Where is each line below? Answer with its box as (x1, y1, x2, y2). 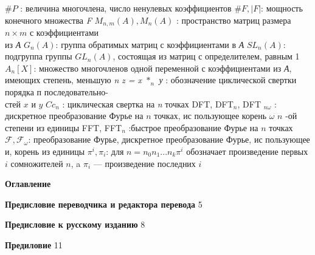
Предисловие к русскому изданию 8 (5, 218, 145, 231)
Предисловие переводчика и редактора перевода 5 (5, 197, 202, 210)
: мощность (261, 2, 303, 14)
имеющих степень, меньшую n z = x (5, 73, 142, 86)
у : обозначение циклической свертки (159, 73, 297, 86)
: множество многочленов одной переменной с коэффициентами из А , (33, 61, 292, 74)
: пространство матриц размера (176, 13, 291, 26)
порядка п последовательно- (5, 86, 109, 98)
